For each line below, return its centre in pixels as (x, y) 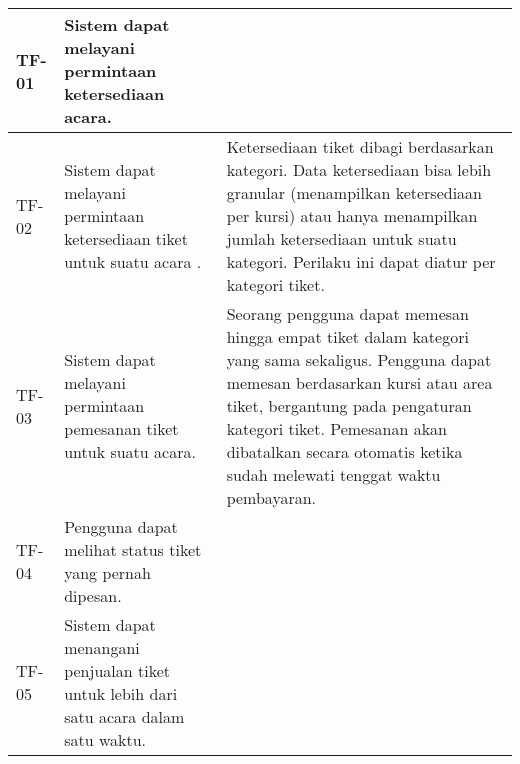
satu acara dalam (124, 716)
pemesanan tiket (121, 428)
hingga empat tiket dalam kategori (347, 336)
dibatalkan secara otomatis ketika (344, 451)
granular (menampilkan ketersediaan (354, 192)
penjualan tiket (117, 670)
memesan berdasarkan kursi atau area (359, 382)
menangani (102, 647)
